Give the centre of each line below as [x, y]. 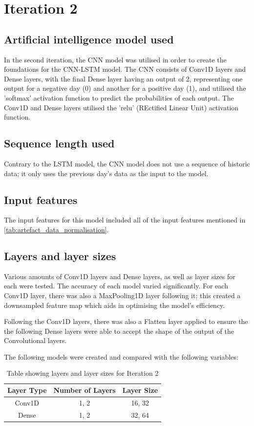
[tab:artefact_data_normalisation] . [56, 229]
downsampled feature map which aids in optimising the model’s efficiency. [115, 305]
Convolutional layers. [35, 340]
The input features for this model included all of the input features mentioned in [125, 220]
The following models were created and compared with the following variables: [121, 356]
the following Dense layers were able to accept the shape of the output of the [119, 331]
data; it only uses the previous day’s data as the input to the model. [106, 173]
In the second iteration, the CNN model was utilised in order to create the [115, 59]
